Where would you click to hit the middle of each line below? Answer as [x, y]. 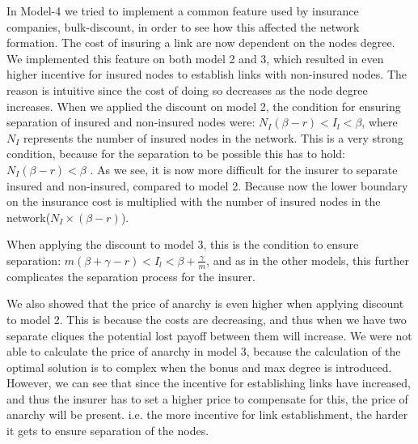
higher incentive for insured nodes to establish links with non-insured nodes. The [207, 74]
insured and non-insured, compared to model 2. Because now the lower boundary [207, 185]
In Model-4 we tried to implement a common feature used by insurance [183, 11]
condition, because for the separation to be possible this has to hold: [176, 154]
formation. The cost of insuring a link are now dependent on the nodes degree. [201, 43]
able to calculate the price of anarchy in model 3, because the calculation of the [204, 351]
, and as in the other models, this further [308, 260]
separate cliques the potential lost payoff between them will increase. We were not [209, 335]
